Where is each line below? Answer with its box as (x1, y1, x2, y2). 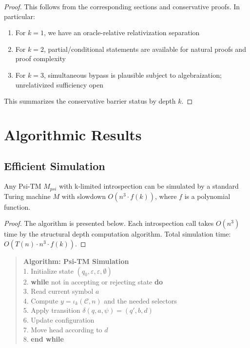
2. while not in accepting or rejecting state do (23, 276, 163, 286)
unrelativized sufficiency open (15, 79, 103, 89)
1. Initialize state (23, 265, 74, 276)
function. (4, 201, 31, 212)
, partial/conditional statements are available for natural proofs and (43, 43, 246, 54)
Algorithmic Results (4, 124, 142, 144)
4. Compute (23, 295, 58, 305)
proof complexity (15, 53, 66, 64)
